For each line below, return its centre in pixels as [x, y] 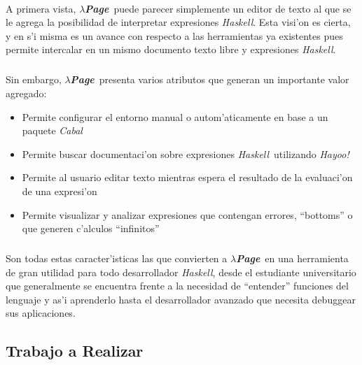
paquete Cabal [52, 130]
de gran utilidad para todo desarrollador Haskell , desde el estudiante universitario [181, 272]
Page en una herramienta [292, 258]
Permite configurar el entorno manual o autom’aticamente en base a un [175, 116]
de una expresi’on [60, 191]
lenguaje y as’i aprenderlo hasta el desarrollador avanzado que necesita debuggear [181, 299]
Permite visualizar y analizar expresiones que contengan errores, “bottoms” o [187, 214]
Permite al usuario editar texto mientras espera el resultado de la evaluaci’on [187, 177]
